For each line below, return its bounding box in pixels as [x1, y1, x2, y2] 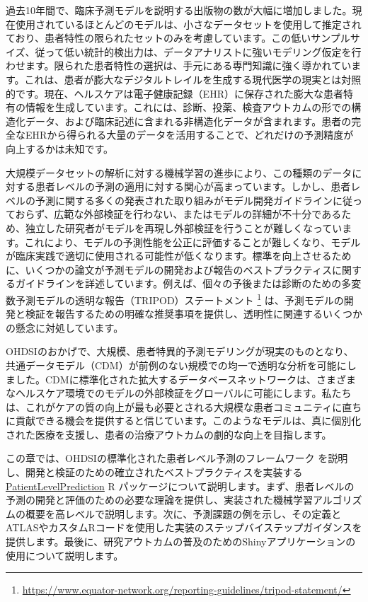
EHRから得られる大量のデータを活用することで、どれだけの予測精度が [25, 127, 354, 142]
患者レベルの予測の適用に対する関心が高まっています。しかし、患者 [35, 179, 351, 194]
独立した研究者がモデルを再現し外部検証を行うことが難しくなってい [25, 220, 343, 235]
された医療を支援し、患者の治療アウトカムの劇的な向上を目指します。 [6, 427, 332, 441]
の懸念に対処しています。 [6, 320, 124, 335]
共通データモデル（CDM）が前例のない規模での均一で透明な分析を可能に [6, 357, 347, 372]
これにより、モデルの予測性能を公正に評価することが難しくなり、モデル [24, 234, 361, 249]
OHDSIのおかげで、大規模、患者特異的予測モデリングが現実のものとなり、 [6, 344, 354, 359]
